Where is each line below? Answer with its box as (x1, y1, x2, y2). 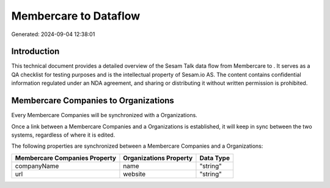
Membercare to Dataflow (11, 9, 141, 23)
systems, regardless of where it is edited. (11, 131, 116, 139)
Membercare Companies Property (15, 153, 116, 162)
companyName (15, 162, 59, 170)
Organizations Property (123, 153, 193, 162)
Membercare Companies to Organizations (11, 95, 174, 106)
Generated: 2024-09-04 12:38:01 (11, 31, 95, 38)
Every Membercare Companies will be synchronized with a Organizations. (11, 112, 198, 119)
